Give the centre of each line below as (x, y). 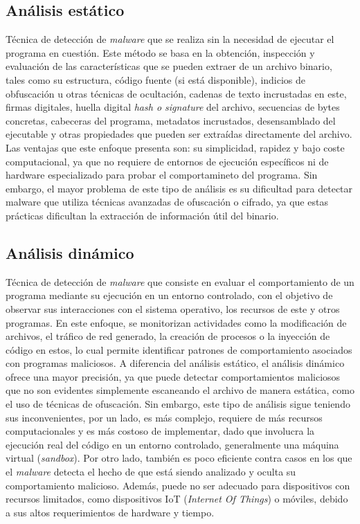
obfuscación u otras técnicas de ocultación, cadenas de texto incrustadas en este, (176, 93)
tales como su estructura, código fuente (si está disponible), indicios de (156, 79)
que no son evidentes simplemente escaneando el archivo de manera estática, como (180, 390)
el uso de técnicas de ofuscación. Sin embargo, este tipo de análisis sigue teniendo (178, 404)
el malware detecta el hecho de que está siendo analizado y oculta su (151, 472)
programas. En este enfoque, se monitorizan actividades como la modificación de (176, 322)
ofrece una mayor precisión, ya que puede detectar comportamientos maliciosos (173, 376)
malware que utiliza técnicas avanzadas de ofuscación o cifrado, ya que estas (167, 202)
